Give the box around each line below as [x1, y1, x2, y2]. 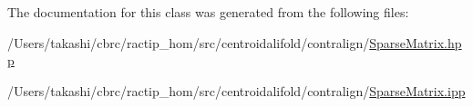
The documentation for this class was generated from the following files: [7, 3, 409, 21]
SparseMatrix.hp [369, 33, 462, 52]
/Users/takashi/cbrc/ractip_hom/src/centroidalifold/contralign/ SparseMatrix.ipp [7, 81, 466, 100]
